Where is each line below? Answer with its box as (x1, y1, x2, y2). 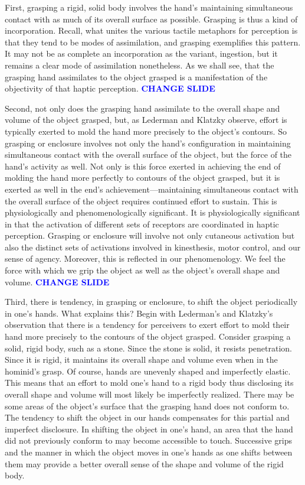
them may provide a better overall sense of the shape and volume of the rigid (5, 457, 284, 470)
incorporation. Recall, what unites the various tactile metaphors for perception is (5, 24, 298, 37)
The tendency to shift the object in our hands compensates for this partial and (5, 411, 290, 424)
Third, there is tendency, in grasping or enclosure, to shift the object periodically (5, 295, 298, 308)
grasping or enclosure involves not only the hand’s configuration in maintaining (5, 136, 291, 149)
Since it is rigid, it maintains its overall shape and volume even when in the (5, 353, 278, 366)
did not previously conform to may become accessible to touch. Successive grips (5, 434, 293, 447)
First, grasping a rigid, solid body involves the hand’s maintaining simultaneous (5, 1, 293, 13)
